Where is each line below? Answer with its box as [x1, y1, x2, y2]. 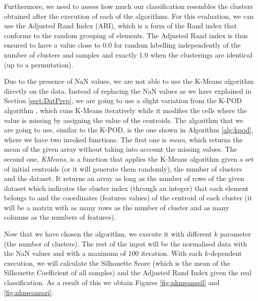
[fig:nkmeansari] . [4, 287, 54, 297]
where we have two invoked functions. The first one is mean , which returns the [4, 134, 243, 144]
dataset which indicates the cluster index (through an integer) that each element [4, 182, 249, 193]
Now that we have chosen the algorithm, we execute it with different [4, 229, 212, 239]
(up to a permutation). [4, 59, 73, 69]
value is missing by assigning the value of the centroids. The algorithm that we [4, 115, 244, 125]
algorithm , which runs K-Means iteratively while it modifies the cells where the [4, 105, 247, 115]
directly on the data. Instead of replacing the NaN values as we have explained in [4, 85, 252, 96]
